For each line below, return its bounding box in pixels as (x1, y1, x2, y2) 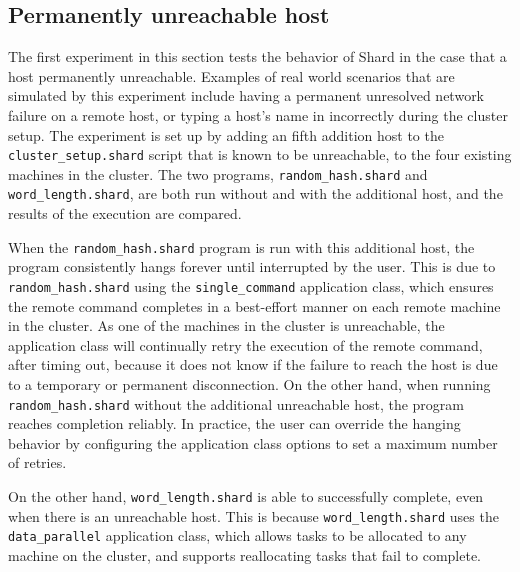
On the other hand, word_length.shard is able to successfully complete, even (8, 486, 484, 507)
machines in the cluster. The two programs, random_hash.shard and (8, 163, 428, 184)
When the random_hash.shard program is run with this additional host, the (8, 236, 475, 257)
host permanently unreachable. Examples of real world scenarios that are (8, 65, 455, 86)
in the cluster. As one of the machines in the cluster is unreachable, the (8, 315, 445, 336)
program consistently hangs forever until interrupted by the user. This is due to (8, 256, 496, 277)
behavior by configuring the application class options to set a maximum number (8, 432, 498, 453)
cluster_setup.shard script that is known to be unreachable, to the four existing (8, 144, 512, 165)
